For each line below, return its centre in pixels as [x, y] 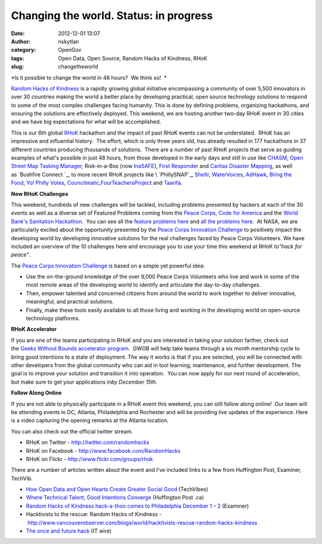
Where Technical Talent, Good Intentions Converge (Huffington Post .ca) [115, 498]
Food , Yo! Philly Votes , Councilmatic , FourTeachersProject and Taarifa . [97, 183]
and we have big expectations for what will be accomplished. [86, 122]
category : [24, 50]
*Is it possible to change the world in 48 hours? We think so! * [89, 77]
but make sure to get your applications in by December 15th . [84, 382]
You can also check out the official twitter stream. [72, 431]
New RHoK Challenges [40, 194]
